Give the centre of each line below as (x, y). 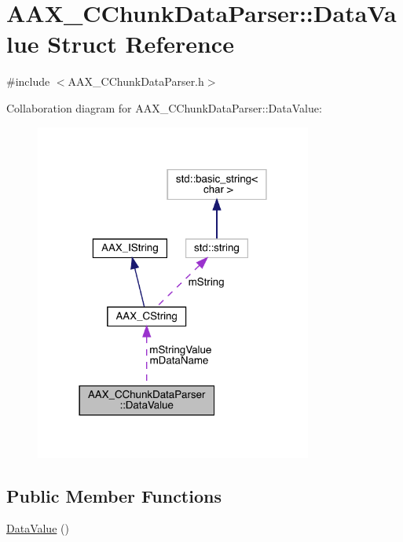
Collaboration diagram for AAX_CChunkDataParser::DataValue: (164, 107)
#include (28, 81)
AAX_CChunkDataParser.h (136, 81)
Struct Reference (141, 44)
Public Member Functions (114, 495)
